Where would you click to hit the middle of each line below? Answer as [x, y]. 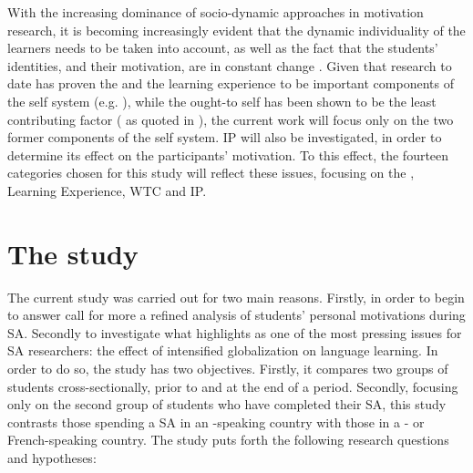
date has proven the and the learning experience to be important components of [231, 83]
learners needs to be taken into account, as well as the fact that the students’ [223, 48]
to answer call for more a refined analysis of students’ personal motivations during [236, 315]
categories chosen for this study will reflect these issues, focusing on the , [211, 173]
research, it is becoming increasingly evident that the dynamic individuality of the [236, 30]
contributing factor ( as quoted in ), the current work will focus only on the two [231, 119]
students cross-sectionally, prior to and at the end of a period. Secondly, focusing [233, 386]
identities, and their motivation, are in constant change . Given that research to [230, 65]
